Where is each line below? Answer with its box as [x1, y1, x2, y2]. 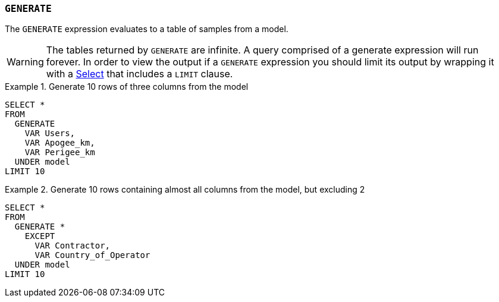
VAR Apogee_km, [24, 138, 95, 148]
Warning [7, 56, 44, 68]
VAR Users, [24, 128, 76, 139]
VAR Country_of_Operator [34, 250, 150, 260]
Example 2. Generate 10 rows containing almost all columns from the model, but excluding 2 [5, 184, 365, 195]
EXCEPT [24, 231, 55, 241]
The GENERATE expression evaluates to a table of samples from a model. [5, 24, 288, 34]
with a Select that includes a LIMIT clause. [46, 68, 233, 80]
